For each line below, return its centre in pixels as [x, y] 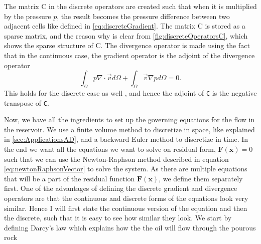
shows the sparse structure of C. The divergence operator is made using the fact [127, 45]
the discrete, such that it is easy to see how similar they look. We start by [118, 218]
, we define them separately [201, 178]
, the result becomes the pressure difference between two [143, 16]
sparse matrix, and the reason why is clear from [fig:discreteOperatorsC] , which [126, 35]
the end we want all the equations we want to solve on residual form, [110, 149]
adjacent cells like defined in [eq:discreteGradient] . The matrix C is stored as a [125, 26]
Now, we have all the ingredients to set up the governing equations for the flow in [129, 119]
